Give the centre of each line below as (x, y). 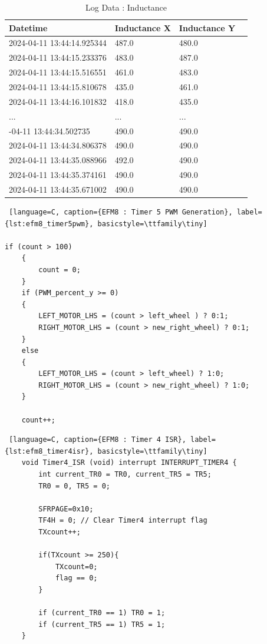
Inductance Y (207, 27)
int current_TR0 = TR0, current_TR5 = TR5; (125, 475)
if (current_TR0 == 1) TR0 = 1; (102, 613)
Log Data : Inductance (126, 7)
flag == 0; (76, 578)
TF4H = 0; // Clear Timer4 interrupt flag (123, 521)
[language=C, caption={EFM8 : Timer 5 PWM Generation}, (121, 212)
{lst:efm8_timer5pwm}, (49, 224)
